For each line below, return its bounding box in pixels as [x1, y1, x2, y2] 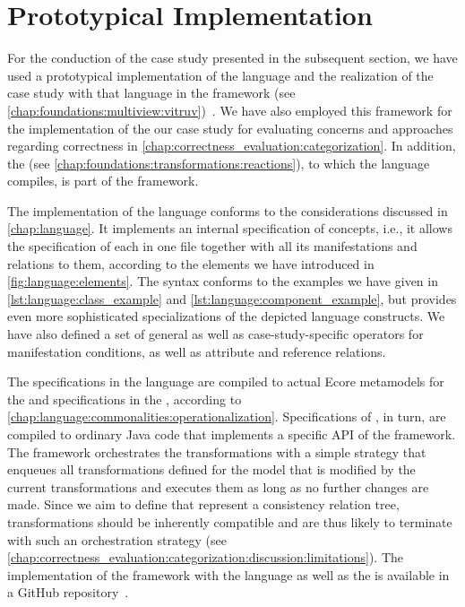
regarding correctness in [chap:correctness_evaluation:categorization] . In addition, [7, 136, 456, 155]
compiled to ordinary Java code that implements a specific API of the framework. [7, 425, 456, 443]
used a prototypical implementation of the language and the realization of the [7, 65, 434, 84]
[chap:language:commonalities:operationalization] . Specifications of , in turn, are [7, 407, 446, 426]
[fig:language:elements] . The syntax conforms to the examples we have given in [7, 272, 438, 290]
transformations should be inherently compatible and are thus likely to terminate [7, 512, 452, 531]
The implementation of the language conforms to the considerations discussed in [7, 201, 448, 220]
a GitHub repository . [7, 583, 129, 602]
